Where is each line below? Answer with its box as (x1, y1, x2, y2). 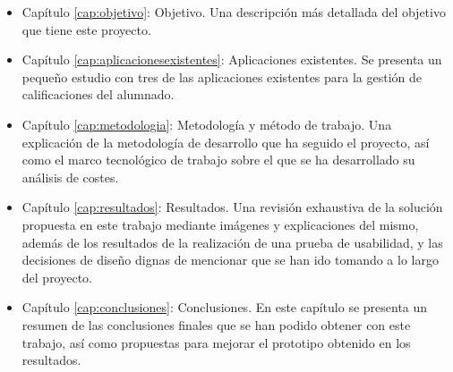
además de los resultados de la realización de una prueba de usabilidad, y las (21, 232, 443, 251)
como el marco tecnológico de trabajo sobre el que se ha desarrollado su (21, 150, 415, 169)
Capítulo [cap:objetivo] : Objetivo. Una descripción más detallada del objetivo (21, 3, 446, 21)
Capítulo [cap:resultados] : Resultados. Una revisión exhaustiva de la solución (21, 198, 443, 216)
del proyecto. (21, 267, 93, 286)
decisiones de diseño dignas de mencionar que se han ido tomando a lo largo (21, 250, 439, 269)
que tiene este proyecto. (21, 20, 151, 38)
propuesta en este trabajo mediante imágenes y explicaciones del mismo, (21, 215, 419, 233)
